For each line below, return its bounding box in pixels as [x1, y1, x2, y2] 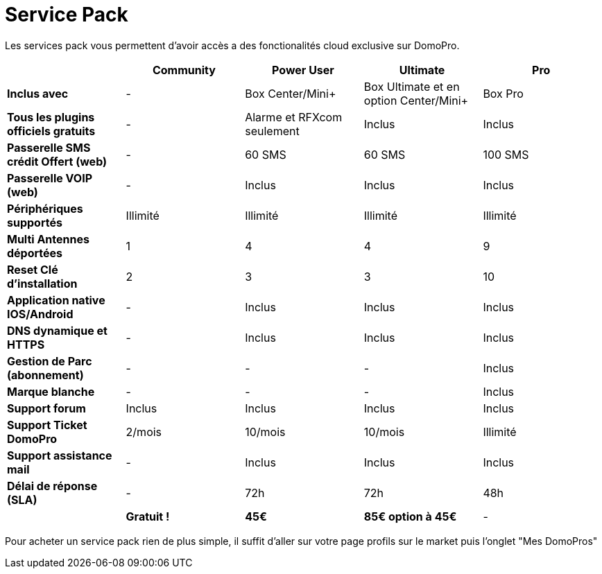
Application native [7, 293, 105, 307]
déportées [7, 245, 63, 260]
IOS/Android [7, 306, 74, 321]
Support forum [7, 401, 86, 415]
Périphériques [7, 201, 83, 216]
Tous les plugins [7, 110, 95, 124]
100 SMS [483, 147, 529, 162]
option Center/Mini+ [363, 93, 469, 107]
